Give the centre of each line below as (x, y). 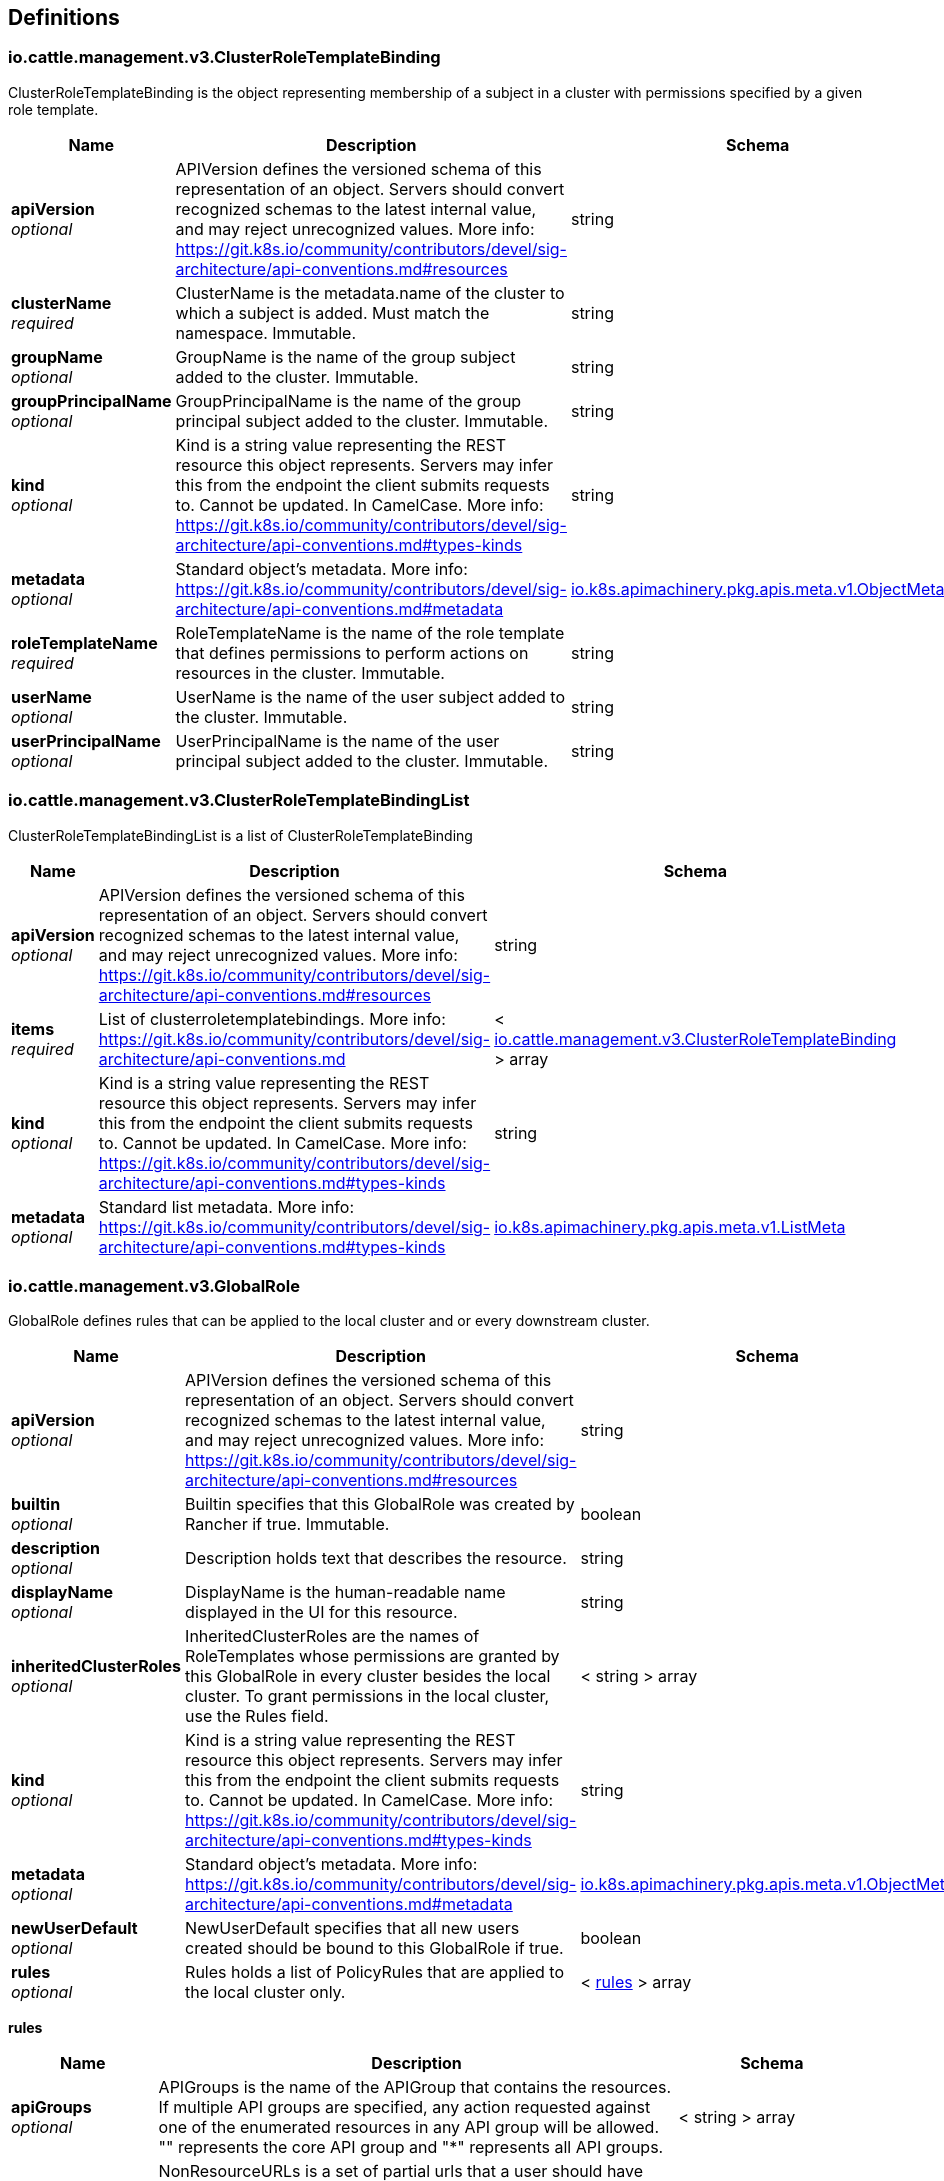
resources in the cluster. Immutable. (310, 672)
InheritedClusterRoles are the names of (332, 1636)
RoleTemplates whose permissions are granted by (372, 1656)
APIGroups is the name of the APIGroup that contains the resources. (414, 2087)
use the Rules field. (257, 1716)
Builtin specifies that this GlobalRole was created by (380, 1504)
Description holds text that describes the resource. (376, 1558)
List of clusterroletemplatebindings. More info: (272, 1018)
